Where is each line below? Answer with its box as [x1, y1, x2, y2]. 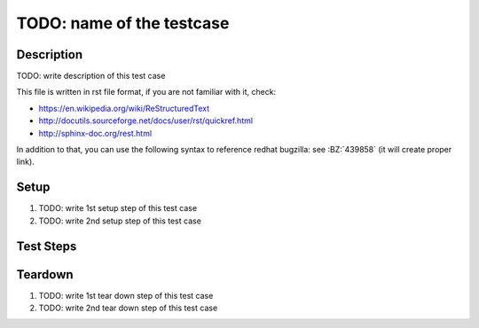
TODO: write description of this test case [16, 71, 166, 82]
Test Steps [16, 238, 77, 254]
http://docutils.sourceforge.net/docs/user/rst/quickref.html [38, 115, 253, 126]
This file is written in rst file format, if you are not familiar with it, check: [16, 87, 277, 98]
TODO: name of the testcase [16, 13, 230, 33]
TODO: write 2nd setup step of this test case [38, 215, 201, 226]
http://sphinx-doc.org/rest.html [38, 128, 153, 138]
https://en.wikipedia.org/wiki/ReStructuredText [38, 103, 210, 113]
